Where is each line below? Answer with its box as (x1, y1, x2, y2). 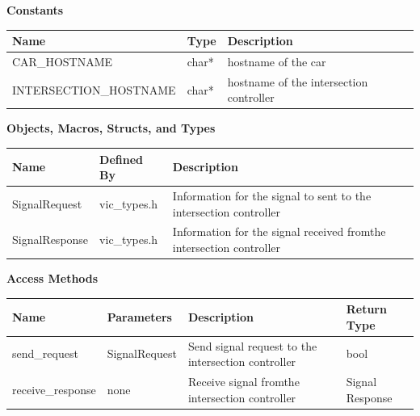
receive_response (12, 380, 96, 397)
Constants (6, 2, 64, 18)
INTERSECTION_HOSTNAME (12, 81, 176, 98)
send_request (12, 345, 78, 362)
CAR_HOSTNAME (12, 53, 113, 69)
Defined (99, 150, 144, 167)
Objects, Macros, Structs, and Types (6, 120, 216, 137)
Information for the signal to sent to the (172, 187, 372, 204)
